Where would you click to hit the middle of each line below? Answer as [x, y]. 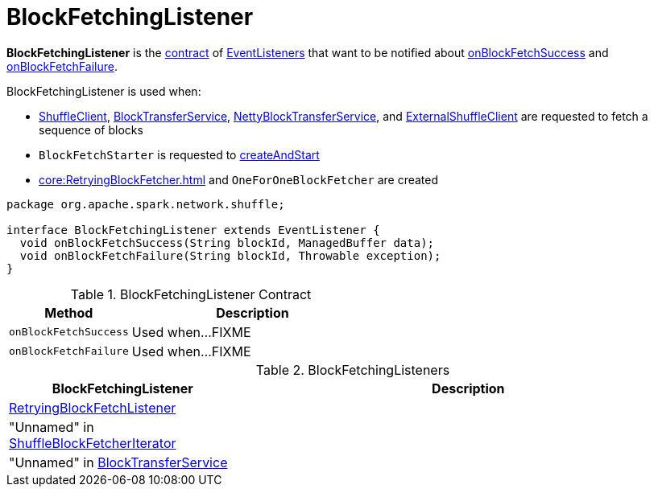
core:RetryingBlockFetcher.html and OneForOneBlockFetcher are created [239, 179]
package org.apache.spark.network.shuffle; [146, 204]
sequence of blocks [91, 129]
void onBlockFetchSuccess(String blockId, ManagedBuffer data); [227, 242]
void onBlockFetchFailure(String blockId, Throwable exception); [230, 255]
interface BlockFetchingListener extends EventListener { [193, 230]
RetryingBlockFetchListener [93, 407]
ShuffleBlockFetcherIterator [93, 443]
